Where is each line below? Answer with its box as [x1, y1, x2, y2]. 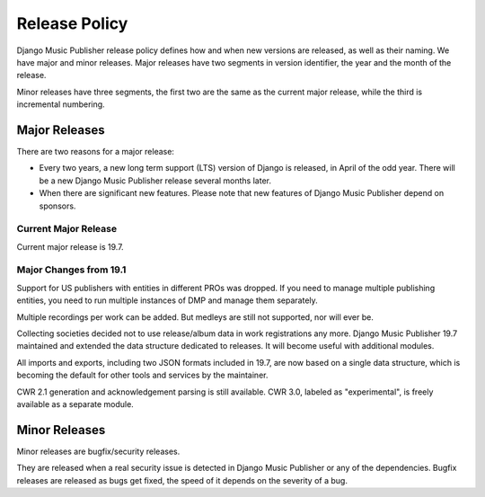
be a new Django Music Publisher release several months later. [39, 175, 271, 186]
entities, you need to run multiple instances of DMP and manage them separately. [16, 295, 318, 306]
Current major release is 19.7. [16, 241, 125, 252]
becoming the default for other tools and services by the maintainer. [16, 369, 269, 381]
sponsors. [39, 200, 76, 211]
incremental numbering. [16, 99, 105, 110]
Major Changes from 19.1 [16, 263, 127, 276]
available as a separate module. [16, 398, 134, 409]
